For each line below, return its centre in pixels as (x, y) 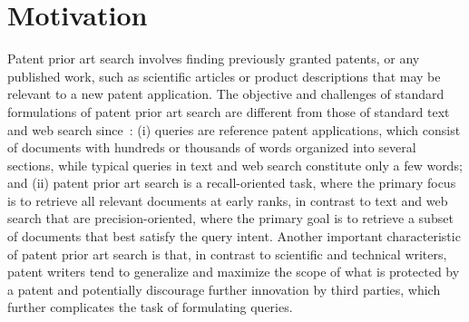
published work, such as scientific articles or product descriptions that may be (224, 76)
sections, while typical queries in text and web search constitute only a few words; (235, 165)
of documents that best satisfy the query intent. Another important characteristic (234, 236)
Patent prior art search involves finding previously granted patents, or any (214, 59)
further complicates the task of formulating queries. (150, 307)
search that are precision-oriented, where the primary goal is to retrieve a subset (230, 218)
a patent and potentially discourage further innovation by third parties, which (224, 289)
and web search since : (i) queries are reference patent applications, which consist (234, 129)
